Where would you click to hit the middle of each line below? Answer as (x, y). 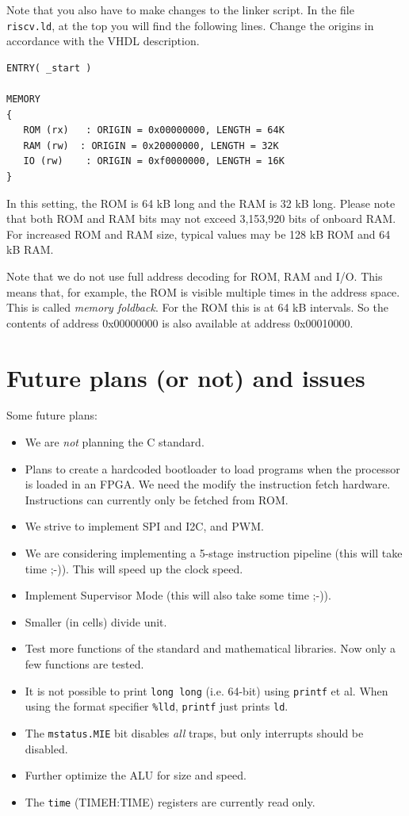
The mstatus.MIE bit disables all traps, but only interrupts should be (194, 732)
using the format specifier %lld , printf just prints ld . (157, 706)
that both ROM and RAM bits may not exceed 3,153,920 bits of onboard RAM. (201, 218)
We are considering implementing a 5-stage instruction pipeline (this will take (214, 553)
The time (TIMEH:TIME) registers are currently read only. (170, 801)
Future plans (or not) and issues (186, 377)
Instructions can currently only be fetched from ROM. (157, 499)
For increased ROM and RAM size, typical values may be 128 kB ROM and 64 (199, 234)
